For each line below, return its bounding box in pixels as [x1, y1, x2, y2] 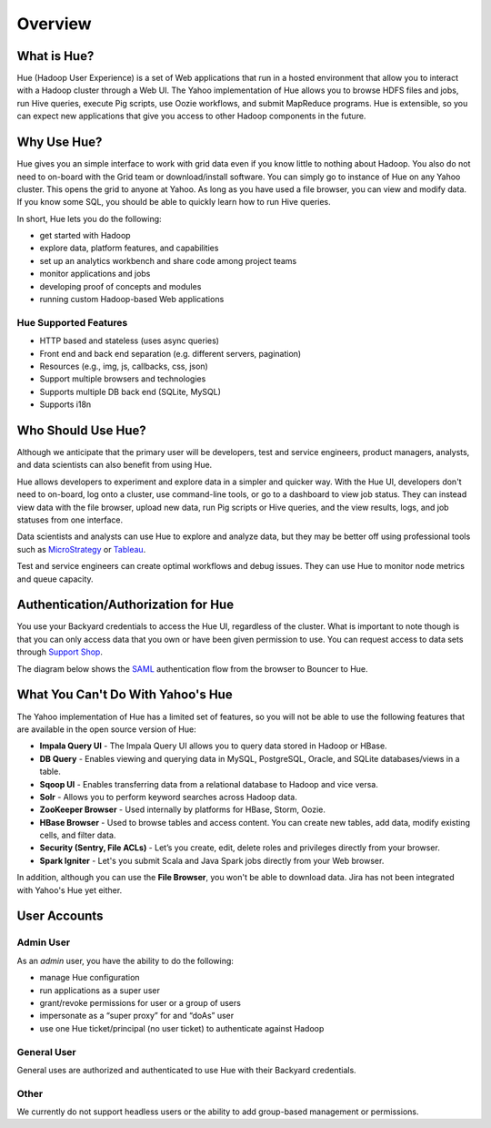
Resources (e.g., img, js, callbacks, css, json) [39, 361, 208, 371]
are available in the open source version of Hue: [16, 724, 196, 735]
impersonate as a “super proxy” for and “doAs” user [39, 1011, 235, 1021]
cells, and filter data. [39, 829, 116, 841]
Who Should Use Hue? [16, 422, 147, 438]
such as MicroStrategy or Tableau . [16, 544, 146, 554]
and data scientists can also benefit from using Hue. [16, 460, 213, 471]
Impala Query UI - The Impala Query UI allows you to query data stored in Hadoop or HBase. [39, 740, 387, 751]
